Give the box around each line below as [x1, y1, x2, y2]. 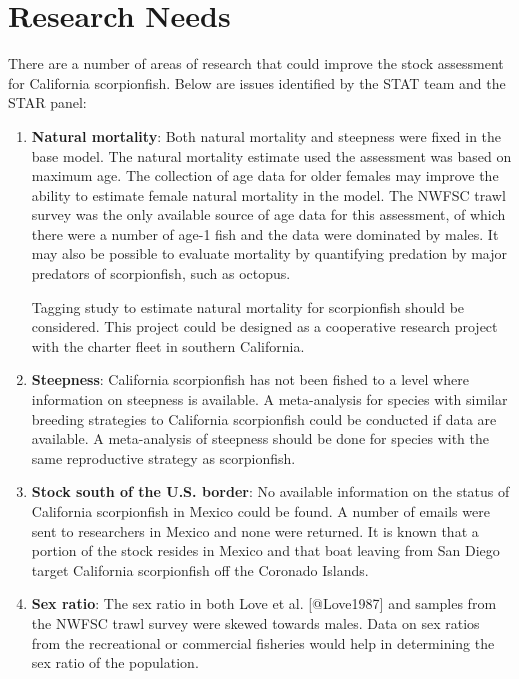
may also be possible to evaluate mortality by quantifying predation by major [31, 243, 508, 264]
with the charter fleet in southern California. [31, 335, 305, 356]
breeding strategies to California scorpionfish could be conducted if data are [31, 408, 497, 429]
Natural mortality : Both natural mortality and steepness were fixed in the [31, 125, 502, 146]
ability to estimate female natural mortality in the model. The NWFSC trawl [31, 184, 506, 205]
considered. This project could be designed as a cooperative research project [31, 316, 498, 337]
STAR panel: [8, 92, 87, 113]
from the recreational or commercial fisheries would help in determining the [31, 632, 495, 653]
